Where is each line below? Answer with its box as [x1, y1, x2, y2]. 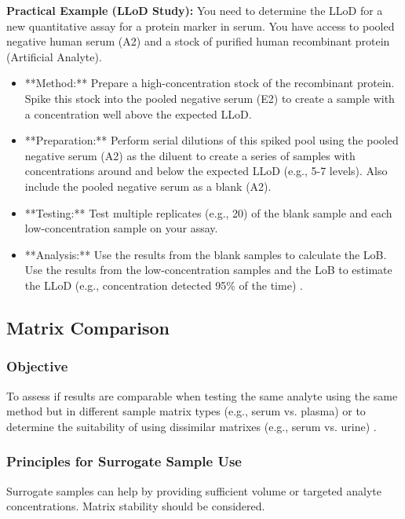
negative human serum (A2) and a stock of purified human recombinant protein [6, 33, 390, 49]
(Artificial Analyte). [6, 48, 102, 64]
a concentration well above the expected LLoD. [24, 105, 252, 122]
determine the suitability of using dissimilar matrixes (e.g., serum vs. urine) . [6, 418, 377, 434]
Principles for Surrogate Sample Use [6, 451, 242, 471]
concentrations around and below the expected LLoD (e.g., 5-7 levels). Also [24, 163, 388, 179]
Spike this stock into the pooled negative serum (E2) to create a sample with [24, 90, 395, 106]
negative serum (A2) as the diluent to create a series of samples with [24, 147, 356, 163]
